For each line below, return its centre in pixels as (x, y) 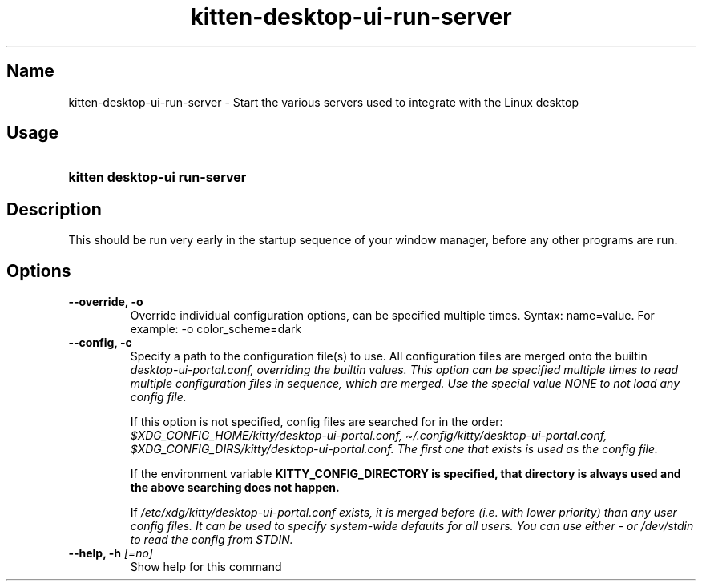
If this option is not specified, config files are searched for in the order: (317, 422)
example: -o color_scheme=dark (216, 329)
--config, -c (100, 343)
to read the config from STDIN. (212, 540)
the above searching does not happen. (235, 488)
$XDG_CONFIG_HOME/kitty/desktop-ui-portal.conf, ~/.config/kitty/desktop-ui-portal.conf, (369, 436)
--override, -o (106, 302)
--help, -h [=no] (111, 553)
